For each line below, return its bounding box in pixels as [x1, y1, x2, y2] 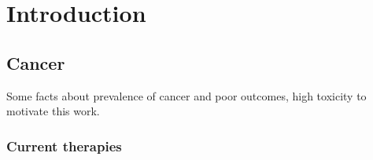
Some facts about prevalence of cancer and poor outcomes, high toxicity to [6, 87, 367, 104]
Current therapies [6, 136, 122, 155]
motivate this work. [6, 103, 100, 119]
